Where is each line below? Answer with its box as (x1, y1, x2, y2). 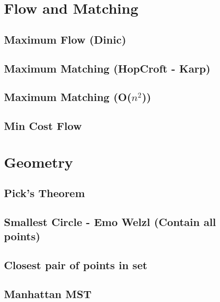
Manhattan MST (4, 286, 92, 301)
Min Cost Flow (4, 118, 82, 133)
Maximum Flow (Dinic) (4, 31, 126, 47)
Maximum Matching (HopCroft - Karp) (4, 60, 211, 75)
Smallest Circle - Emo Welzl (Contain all (4, 214, 216, 229)
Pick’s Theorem (4, 185, 85, 201)
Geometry (4, 151, 73, 172)
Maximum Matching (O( (4, 89, 132, 104)
